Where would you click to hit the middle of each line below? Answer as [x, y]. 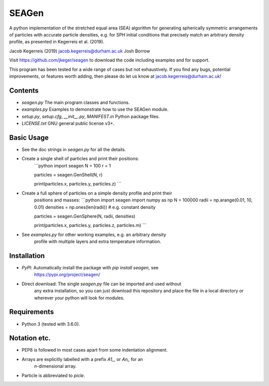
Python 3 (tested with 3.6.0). [51, 324]
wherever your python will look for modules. [79, 298]
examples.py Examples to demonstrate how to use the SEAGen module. [95, 109]
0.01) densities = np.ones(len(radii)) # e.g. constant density [95, 207]
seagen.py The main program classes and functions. [76, 102]
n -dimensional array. [55, 366]
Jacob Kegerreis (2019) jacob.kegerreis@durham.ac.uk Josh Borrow [80, 51]
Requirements [32, 312]
